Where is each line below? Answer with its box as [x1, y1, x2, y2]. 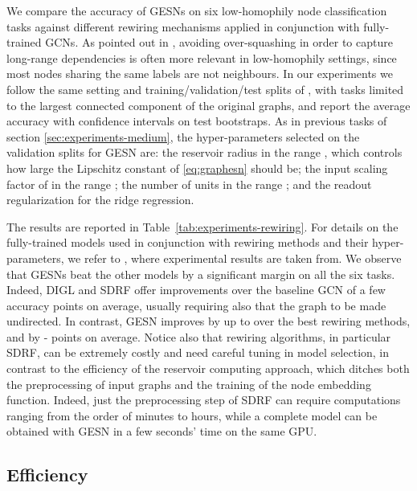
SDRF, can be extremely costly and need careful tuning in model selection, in [6, 344, 390, 361]
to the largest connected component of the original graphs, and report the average [6, 96, 411, 113]
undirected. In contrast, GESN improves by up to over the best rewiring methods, [6, 313, 411, 329]
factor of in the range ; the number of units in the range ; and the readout [6, 175, 372, 192]
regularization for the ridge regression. [6, 191, 194, 208]
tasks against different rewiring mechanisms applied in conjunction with [6, 18, 360, 35]
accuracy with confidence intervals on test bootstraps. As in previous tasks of [6, 113, 387, 129]
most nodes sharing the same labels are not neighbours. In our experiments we [6, 65, 393, 82]
